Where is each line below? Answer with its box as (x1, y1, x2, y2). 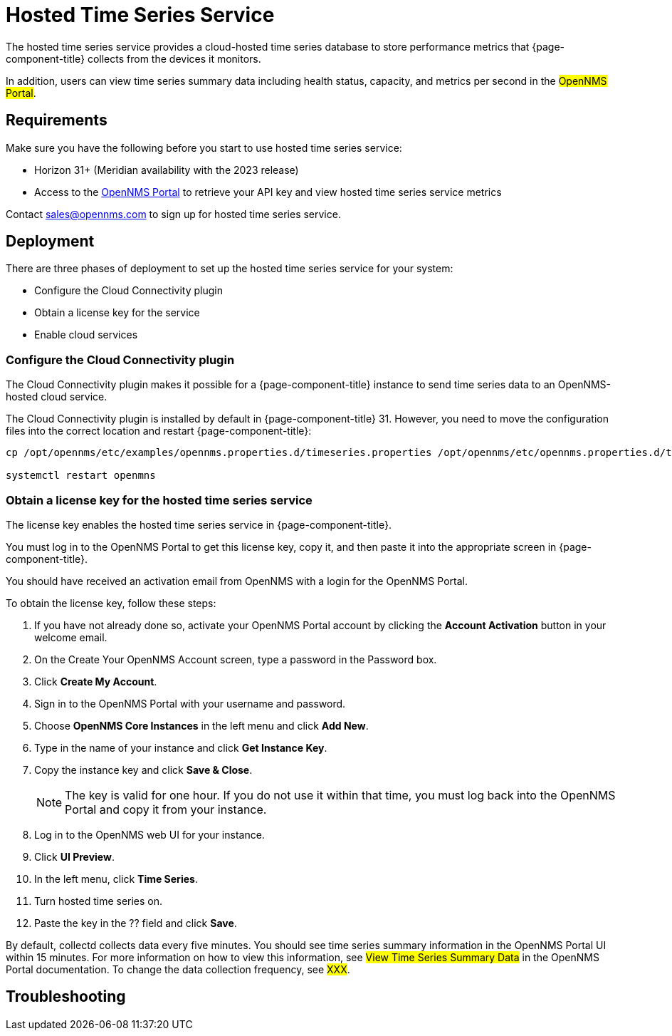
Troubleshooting (6, 988, 126, 1006)
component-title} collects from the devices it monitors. (6, 52, 261, 65)
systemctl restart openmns (6, 470, 156, 482)
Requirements (6, 111, 107, 130)
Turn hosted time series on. (34, 894, 163, 907)
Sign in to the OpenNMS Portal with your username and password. (34, 697, 346, 710)
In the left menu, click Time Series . (34, 872, 198, 885)
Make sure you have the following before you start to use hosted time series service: (6, 141, 402, 154)
